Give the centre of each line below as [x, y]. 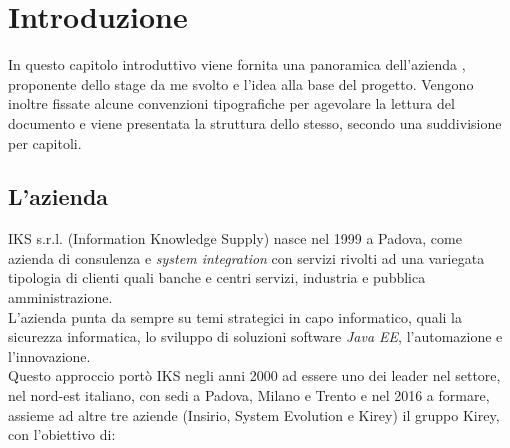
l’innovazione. [49, 355]
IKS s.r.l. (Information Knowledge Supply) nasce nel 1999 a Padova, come [235, 238]
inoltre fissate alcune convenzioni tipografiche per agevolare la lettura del [231, 103]
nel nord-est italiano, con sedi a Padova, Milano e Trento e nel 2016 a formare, [249, 395]
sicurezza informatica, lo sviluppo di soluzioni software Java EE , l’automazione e [255, 336]
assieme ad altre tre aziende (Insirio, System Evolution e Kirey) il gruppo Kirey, [254, 414]
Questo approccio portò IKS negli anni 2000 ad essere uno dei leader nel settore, [254, 375]
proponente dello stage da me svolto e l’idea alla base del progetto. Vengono [241, 83]
